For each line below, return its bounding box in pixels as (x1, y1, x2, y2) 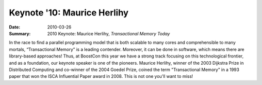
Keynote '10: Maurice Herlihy (9, 7, 129, 18)
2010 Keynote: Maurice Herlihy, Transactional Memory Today (47, 30, 170, 36)
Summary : (9, 30, 31, 36)
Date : (9, 24, 20, 30)
